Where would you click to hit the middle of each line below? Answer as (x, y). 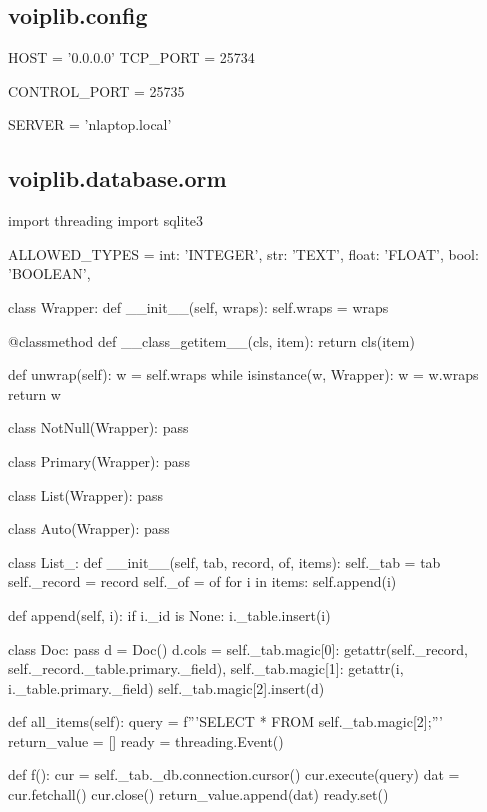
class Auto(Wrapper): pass (89, 528)
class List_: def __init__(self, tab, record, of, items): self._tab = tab (224, 561)
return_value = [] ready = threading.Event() (146, 740)
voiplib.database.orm (117, 178)
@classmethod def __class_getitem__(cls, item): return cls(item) (211, 340)
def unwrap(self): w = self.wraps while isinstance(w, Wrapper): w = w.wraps (243, 374)
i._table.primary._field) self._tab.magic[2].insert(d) (166, 687)
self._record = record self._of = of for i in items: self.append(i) (202, 581)
